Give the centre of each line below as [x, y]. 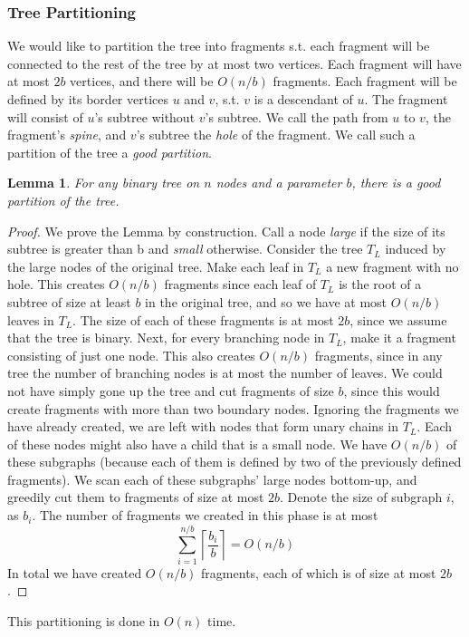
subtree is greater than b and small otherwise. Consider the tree [185, 249]
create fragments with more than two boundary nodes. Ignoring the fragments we [233, 408]
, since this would [392, 390]
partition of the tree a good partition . [110, 152]
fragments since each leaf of [240, 284]
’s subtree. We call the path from [297, 116]
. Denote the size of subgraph [361, 497]
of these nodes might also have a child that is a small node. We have [197, 444]
